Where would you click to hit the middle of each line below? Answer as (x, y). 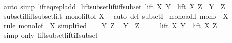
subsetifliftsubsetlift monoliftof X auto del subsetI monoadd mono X (116, 16)
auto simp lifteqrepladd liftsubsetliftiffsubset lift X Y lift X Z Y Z (114, 6)
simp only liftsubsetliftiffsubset (51, 35)
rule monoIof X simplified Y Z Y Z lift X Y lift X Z (110, 25)
